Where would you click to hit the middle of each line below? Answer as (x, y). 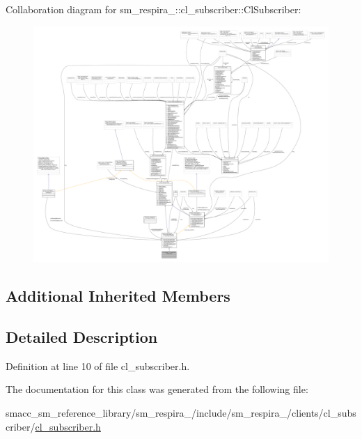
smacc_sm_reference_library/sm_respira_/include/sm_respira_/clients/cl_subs (181, 413)
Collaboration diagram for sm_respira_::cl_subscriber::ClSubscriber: (154, 9)
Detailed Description (82, 337)
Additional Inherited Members (118, 296)
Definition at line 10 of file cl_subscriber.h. (98, 365)
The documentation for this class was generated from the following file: (157, 389)
